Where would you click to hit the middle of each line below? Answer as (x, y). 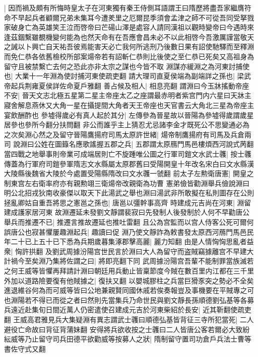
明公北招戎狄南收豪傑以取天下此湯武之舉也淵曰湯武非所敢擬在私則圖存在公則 (129, 193)
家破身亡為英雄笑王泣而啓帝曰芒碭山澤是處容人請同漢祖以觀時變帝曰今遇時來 (129, 27)
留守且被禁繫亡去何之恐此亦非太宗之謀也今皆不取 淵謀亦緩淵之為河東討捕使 (127, 66)
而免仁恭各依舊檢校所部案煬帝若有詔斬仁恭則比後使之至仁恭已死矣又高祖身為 (129, 56)
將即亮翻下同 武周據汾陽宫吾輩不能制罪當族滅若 (176, 261)
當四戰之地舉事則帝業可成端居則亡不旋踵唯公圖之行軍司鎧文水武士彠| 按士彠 (128, 153)
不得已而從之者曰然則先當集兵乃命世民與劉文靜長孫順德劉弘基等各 (139, 300)
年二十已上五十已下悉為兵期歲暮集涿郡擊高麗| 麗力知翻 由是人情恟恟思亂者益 (129, 241)
